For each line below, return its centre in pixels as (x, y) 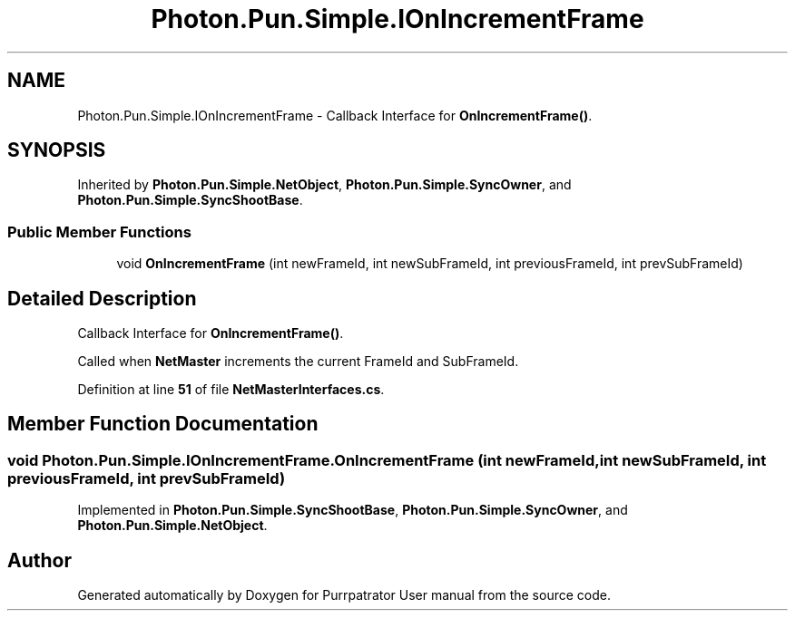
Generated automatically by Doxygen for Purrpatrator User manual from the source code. (344, 595)
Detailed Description (102, 298)
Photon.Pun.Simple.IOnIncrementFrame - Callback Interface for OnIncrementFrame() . (335, 115)
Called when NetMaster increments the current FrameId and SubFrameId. (298, 362)
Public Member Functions (99, 232)
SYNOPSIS (57, 150)
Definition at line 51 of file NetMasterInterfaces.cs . (231, 390)
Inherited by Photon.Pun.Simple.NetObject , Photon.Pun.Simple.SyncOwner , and (324, 185)
